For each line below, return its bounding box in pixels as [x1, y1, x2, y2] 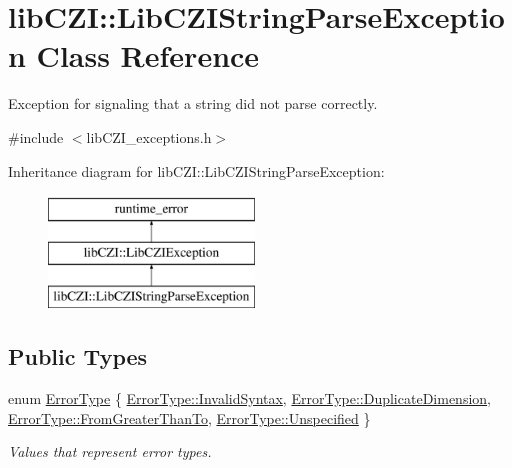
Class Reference [36, 35, 260, 76]
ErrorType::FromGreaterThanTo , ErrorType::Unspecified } [8, 407, 371, 428]
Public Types [8, 341, 148, 372]
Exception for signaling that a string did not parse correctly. [8, 93, 378, 114]
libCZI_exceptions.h [86, 126, 212, 147]
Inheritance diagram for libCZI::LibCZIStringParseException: [8, 160, 385, 181]
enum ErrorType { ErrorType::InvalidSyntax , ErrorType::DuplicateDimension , [8, 388, 491, 409]
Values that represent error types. [8, 441, 212, 462]
